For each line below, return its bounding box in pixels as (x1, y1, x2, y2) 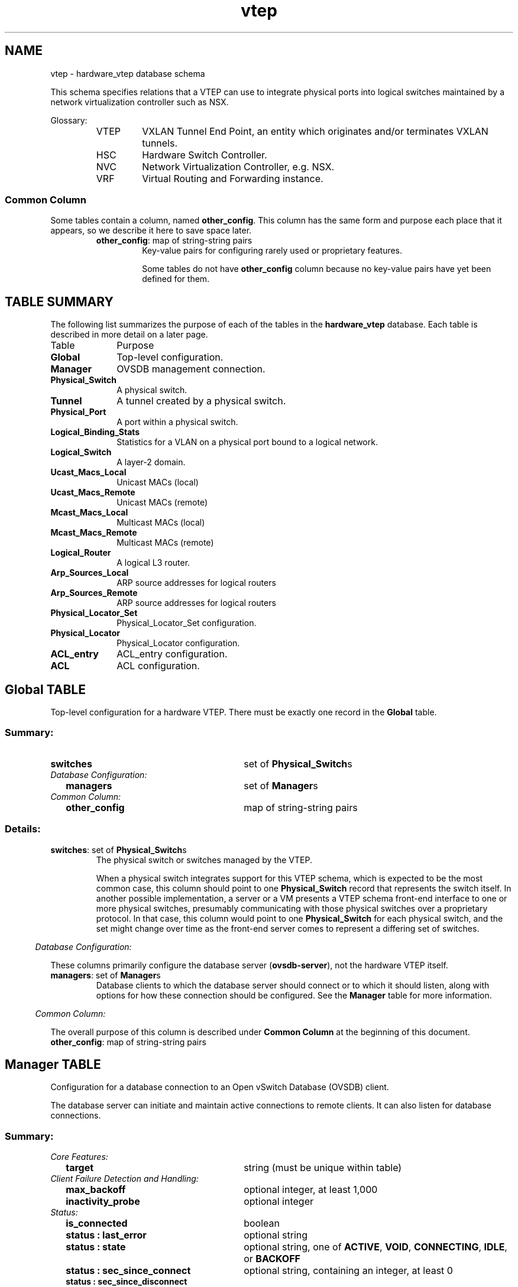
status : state (66, 1241, 126, 1253)
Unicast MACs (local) (116, 477, 199, 488)
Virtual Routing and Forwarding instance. (142, 172, 323, 184)
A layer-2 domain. (116, 457, 186, 468)
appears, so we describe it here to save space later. (50, 225, 252, 236)
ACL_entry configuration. (116, 648, 228, 660)
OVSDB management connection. (116, 363, 266, 375)
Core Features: (50, 1152, 108, 1162)
